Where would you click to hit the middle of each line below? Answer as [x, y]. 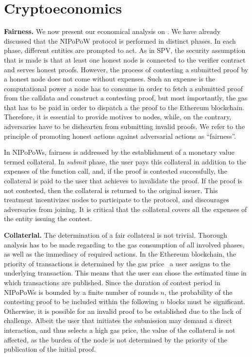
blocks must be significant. [206, 301]
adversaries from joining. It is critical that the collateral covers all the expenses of [126, 209]
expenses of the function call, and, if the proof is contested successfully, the [116, 171]
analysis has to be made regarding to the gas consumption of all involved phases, [124, 244]
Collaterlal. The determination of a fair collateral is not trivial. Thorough [116, 235]
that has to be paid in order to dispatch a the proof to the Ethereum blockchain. [124, 107]
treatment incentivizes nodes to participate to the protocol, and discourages [117, 200]
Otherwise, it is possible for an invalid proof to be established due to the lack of [123, 311]
